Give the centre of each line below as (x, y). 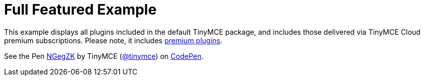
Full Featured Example (80, 10)
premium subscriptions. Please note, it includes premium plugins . (113, 40)
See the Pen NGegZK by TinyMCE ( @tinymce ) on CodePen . (104, 56)
